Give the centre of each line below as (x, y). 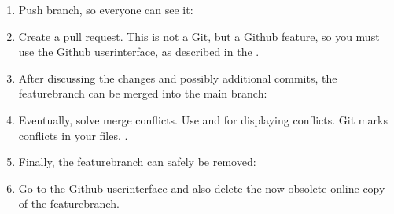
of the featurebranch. (69, 203)
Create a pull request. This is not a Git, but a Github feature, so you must (199, 36)
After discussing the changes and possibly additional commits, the (178, 77)
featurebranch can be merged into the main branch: (143, 93)
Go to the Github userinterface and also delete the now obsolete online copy (202, 188)
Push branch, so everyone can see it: (106, 9)
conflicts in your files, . (73, 135)
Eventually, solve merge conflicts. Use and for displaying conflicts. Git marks (203, 119)
